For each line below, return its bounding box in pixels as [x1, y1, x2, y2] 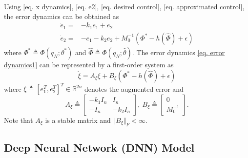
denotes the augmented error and [84, 83, 184, 94]
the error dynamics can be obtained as [4, 11, 119, 21]
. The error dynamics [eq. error [132, 47, 225, 57]
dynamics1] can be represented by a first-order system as [4, 59, 174, 69]
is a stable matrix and [45, 115, 111, 125]
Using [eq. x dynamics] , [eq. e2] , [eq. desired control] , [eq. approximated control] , [4, 1, 245, 11]
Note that [4, 115, 33, 125]
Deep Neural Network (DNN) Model [4, 140, 195, 155]
